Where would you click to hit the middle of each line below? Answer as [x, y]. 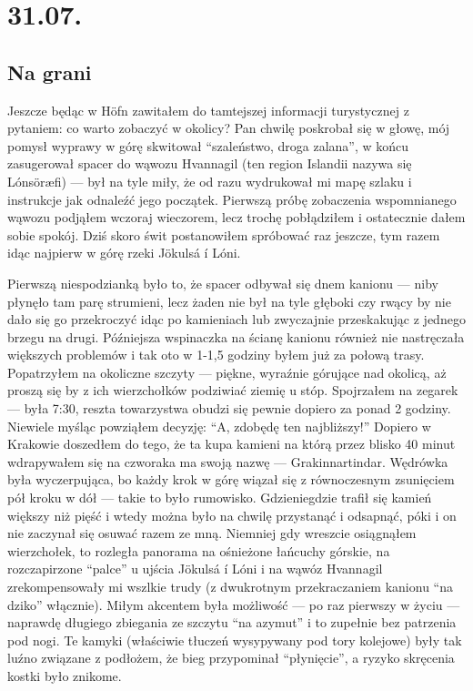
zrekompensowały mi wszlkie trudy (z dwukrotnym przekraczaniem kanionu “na [230, 587]
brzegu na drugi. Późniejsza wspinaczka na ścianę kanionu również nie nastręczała [236, 336]
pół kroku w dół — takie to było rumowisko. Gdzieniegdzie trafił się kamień [220, 498]
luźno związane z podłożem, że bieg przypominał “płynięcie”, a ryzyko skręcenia [231, 658]
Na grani [50, 71]
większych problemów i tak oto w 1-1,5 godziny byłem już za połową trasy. [216, 355]
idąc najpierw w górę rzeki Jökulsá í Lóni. [124, 253]
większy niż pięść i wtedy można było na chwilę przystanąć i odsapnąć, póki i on [232, 515]
